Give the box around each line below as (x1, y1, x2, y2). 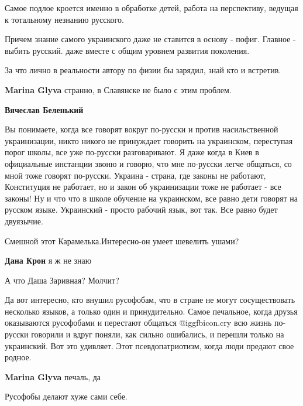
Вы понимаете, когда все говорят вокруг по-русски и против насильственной (5, 123, 278, 135)
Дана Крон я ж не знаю (5, 254, 92, 267)
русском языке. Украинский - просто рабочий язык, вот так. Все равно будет (5, 203, 278, 216)
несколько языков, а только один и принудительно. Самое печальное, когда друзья (5, 305, 298, 317)
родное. (5, 351, 32, 363)
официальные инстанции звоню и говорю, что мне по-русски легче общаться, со (5, 157, 292, 169)
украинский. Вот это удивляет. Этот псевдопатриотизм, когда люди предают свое (5, 339, 294, 352)
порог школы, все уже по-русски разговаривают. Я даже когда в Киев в (5, 146, 259, 158)
